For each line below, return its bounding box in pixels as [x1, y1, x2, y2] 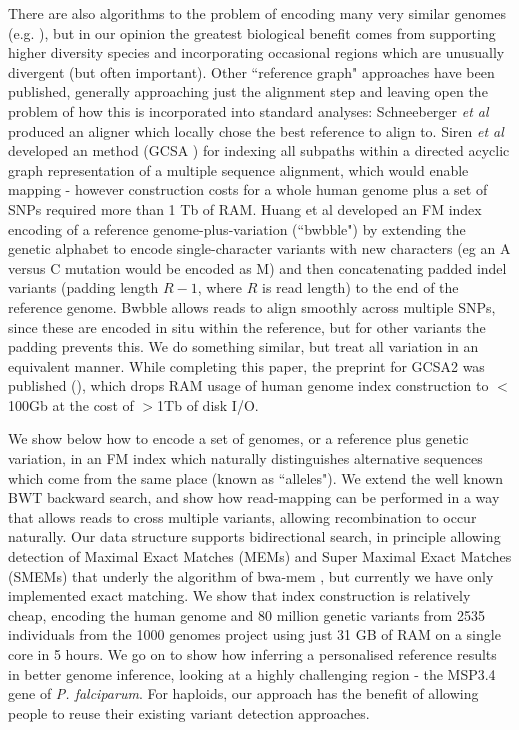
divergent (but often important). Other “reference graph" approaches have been [8, 61, 495, 82]
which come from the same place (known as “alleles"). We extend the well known [8, 467, 504, 488]
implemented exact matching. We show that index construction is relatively [8, 585, 471, 606]
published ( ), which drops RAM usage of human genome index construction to [8, 375, 489, 396]
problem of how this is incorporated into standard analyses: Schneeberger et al [8, 100, 489, 121]
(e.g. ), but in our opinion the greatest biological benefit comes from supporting [8, 22, 496, 43]
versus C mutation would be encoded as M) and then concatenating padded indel [8, 257, 507, 278]
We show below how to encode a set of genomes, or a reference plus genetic [8, 428, 469, 449]
